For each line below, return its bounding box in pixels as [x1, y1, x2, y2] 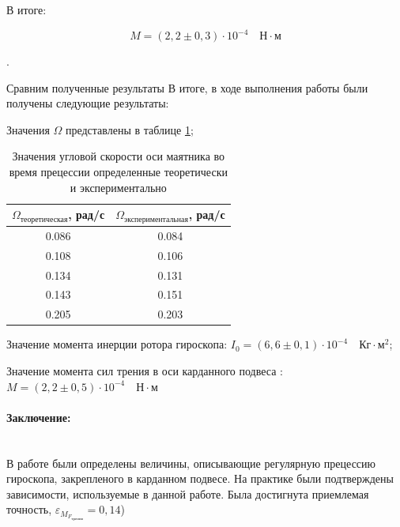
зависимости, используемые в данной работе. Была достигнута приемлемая [6, 485, 369, 502]
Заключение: [6, 408, 71, 425]
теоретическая [20, 215, 68, 224]
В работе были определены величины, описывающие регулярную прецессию [6, 454, 376, 471]
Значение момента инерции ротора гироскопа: [6, 336, 228, 352]
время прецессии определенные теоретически [9, 164, 228, 180]
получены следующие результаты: [6, 95, 169, 111]
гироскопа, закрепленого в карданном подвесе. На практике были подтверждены [6, 470, 394, 487]
